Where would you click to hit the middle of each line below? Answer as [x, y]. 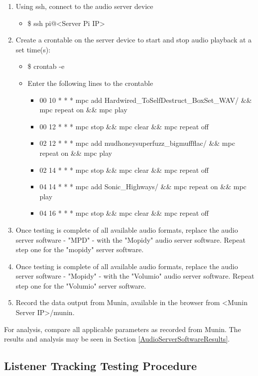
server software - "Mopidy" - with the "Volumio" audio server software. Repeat [135, 276]
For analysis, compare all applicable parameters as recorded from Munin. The [123, 329]
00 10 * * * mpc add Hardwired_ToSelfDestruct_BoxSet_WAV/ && [146, 100]
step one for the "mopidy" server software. [80, 249]
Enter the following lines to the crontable [90, 83]
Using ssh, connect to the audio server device [84, 6]
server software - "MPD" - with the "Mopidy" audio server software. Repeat [130, 239]
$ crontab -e [46, 66]
